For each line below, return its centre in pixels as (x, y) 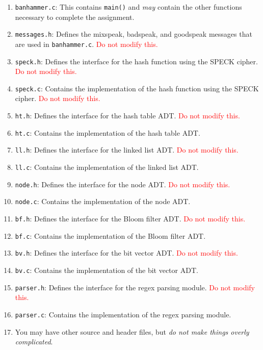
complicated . (34, 342)
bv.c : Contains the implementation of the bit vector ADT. (107, 270)
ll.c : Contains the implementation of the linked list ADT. (107, 167)
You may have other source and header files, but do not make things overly (132, 331)
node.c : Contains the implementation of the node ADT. (103, 201)
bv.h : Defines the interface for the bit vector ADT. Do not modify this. (126, 253)
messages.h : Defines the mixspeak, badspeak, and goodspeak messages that (134, 34)
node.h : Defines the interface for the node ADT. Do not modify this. (123, 184)
